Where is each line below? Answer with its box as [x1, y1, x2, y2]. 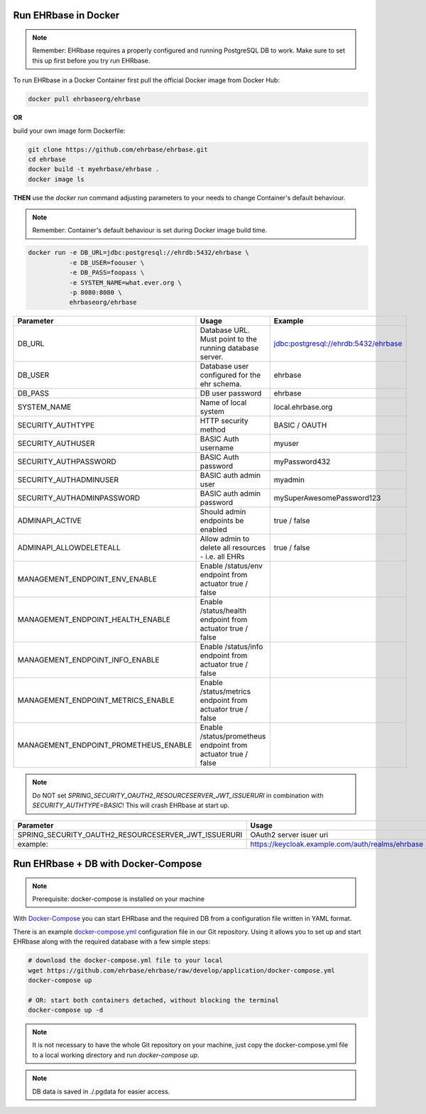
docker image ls [28, 175, 85, 183]
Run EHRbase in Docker [13, 9, 120, 21]
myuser [273, 439, 300, 449]
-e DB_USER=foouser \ [69, 258, 145, 266]
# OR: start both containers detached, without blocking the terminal [28, 996, 280, 1004]
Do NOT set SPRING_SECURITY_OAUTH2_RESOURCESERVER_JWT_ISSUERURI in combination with [32, 791, 324, 799]
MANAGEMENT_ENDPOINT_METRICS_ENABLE [17, 696, 175, 706]
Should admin [200, 507, 246, 517]
